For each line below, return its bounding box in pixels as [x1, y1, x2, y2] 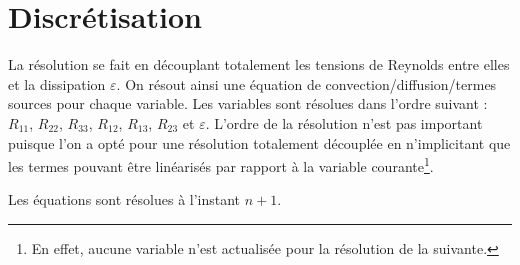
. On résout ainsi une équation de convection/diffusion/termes [116, 73, 497, 94]
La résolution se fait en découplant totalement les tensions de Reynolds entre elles [8, 54, 510, 75]
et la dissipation [8, 73, 106, 94]
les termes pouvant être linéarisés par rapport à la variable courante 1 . [8, 153, 434, 176]
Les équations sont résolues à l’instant [8, 189, 241, 210]
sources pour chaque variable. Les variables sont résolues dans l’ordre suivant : [8, 93, 488, 114]
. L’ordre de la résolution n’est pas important [205, 112, 483, 133]
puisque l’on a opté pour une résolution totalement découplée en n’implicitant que [8, 132, 511, 153]
